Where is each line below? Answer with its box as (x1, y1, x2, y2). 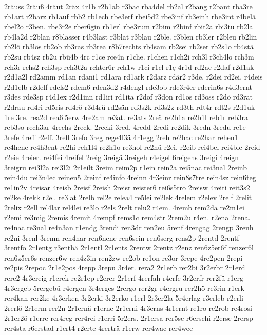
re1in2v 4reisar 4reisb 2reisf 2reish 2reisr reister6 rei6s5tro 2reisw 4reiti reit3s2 (4, 182, 250, 192)
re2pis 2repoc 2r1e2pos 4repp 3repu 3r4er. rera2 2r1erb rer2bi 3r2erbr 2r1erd (4, 262, 245, 273)
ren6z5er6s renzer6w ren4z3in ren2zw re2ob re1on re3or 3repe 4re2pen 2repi (4, 252, 243, 263)
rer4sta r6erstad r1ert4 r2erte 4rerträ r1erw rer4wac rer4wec (4, 323, 193, 333)
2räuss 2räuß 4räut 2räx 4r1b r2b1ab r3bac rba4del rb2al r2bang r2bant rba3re (4, 1, 253, 11)
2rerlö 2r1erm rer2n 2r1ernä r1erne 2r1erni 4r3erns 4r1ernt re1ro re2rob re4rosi (4, 302, 252, 313)
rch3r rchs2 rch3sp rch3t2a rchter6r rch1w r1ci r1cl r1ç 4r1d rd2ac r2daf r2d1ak (4, 61, 254, 72)
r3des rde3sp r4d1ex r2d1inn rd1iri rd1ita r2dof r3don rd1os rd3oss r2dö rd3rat (4, 91, 253, 102)
